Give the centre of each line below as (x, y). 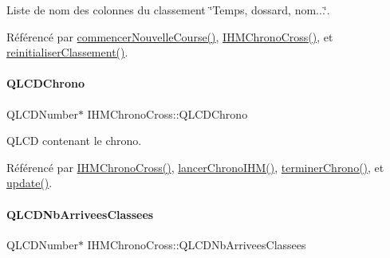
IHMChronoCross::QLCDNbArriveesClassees (197, 244)
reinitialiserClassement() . (67, 52)
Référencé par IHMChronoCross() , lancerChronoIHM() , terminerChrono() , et (195, 167)
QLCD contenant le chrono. (74, 141)
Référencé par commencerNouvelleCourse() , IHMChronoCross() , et (170, 36)
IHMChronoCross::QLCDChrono (167, 113)
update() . (30, 183)
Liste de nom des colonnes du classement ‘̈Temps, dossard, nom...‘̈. (168, 10)
